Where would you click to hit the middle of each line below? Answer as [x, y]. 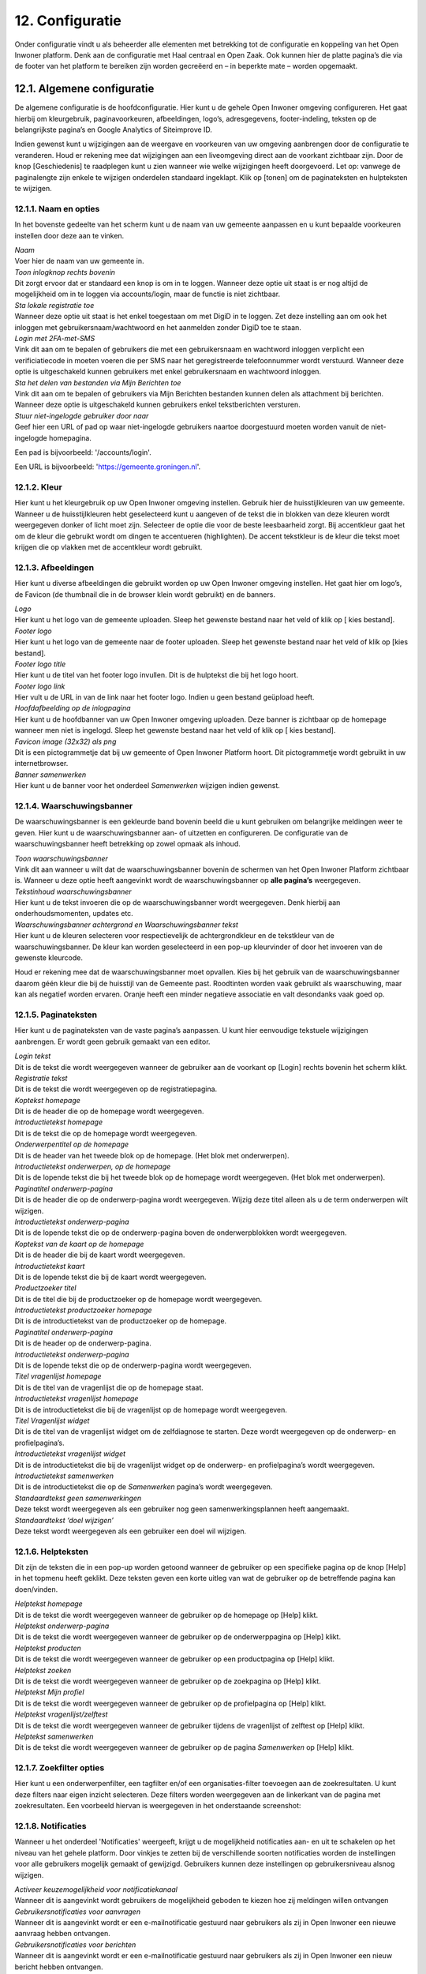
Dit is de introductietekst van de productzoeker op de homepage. [121, 1321]
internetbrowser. [41, 764]
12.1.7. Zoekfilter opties [60, 1768]
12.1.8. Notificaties [50, 1826]
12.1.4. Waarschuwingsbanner [74, 805]
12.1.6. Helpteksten [52, 1552]
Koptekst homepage [47, 1100]
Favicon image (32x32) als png [65, 741]
